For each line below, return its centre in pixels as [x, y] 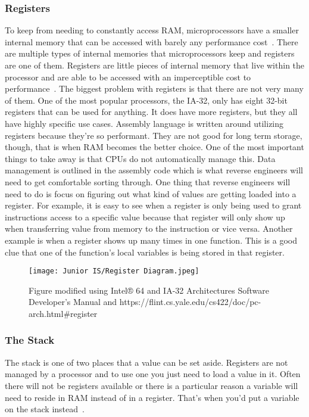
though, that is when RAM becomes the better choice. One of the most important [154, 147]
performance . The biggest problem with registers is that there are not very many [154, 88]
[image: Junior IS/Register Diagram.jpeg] [114, 271]
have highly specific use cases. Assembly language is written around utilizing [144, 123]
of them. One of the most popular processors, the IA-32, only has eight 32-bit [146, 100]
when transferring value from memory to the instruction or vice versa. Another [149, 228]
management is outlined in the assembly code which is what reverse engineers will [154, 170]
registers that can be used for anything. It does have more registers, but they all [151, 112]
